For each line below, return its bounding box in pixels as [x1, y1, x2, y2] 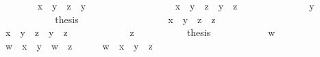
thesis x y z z [55, 12, 216, 26]
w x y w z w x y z [5, 38, 153, 52]
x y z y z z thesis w [5, 25, 275, 39]
